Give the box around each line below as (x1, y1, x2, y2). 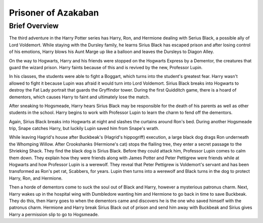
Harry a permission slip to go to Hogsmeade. (9, 211, 99, 217)
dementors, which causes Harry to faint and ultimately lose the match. (9, 94, 150, 100)
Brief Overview (9, 21, 59, 30)
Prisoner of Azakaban (9, 7, 99, 18)
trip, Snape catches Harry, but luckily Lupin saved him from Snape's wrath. (9, 126, 159, 131)
